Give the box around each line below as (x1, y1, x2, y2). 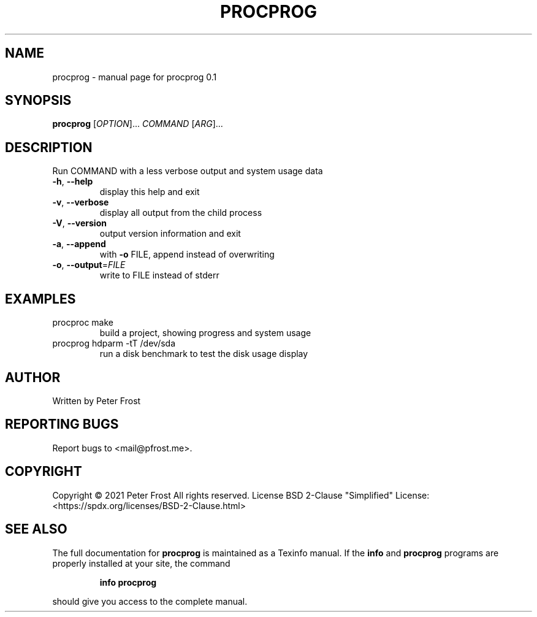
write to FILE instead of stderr (99, 270, 219, 281)
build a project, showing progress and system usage (99, 328, 311, 339)
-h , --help (52, 176, 93, 187)
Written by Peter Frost (52, 395, 141, 406)
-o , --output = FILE (52, 259, 126, 270)
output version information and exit (99, 228, 241, 239)
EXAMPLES (5, 291, 76, 307)
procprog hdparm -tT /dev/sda (52, 338, 176, 349)
